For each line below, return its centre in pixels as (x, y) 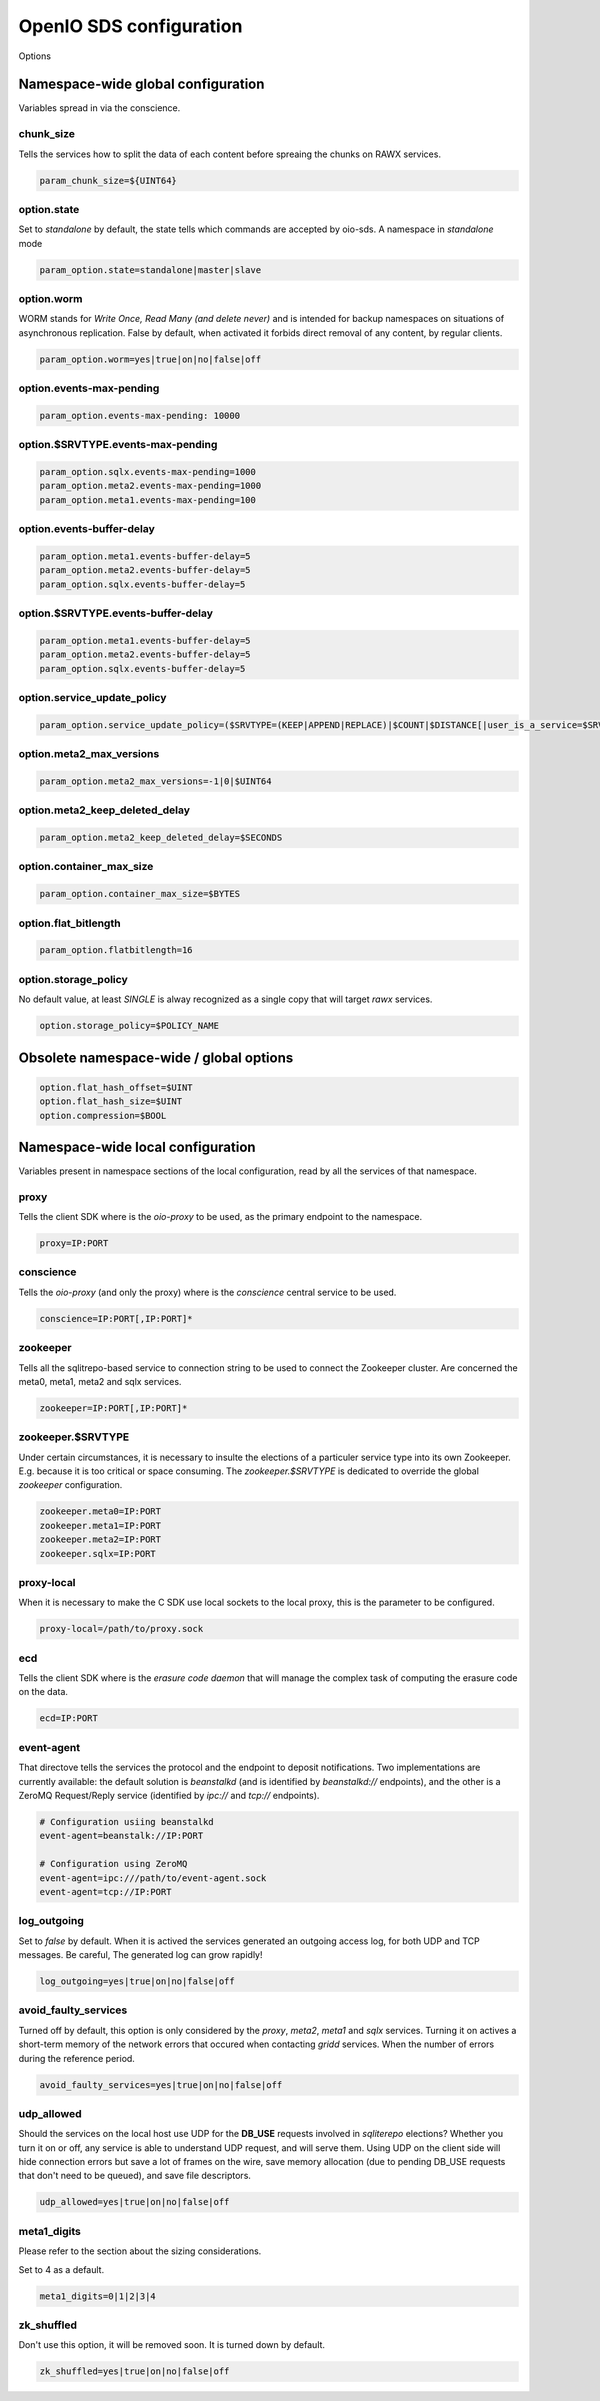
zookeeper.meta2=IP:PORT (100, 1539)
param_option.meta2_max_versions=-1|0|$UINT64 (155, 781)
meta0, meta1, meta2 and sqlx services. (100, 1381)
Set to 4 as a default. (61, 2269)
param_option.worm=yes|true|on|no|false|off (150, 359)
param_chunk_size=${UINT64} (108, 180)
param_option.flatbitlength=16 (116, 950)
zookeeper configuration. (70, 1485)
